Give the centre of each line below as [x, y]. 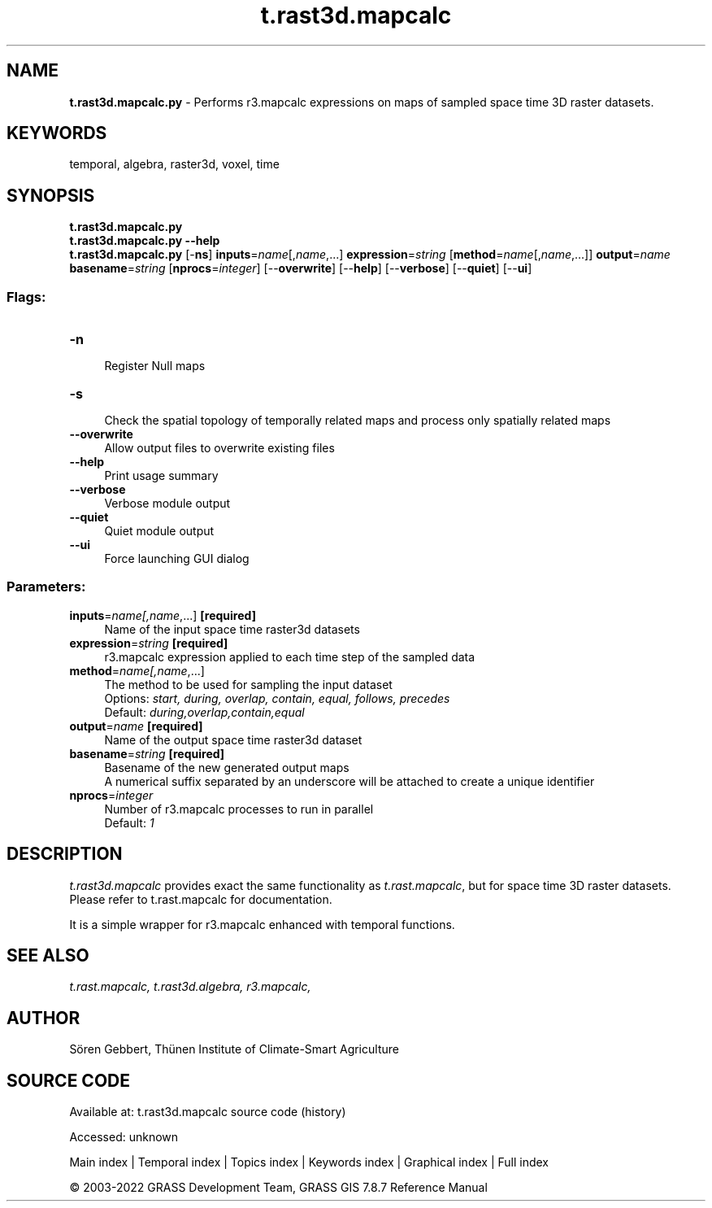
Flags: [26, 297]
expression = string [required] [149, 643]
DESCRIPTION [65, 854]
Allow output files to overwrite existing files [219, 448]
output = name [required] [136, 726]
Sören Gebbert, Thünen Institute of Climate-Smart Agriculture [234, 1049]
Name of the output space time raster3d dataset [233, 739]
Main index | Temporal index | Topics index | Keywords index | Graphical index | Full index [309, 1162]
